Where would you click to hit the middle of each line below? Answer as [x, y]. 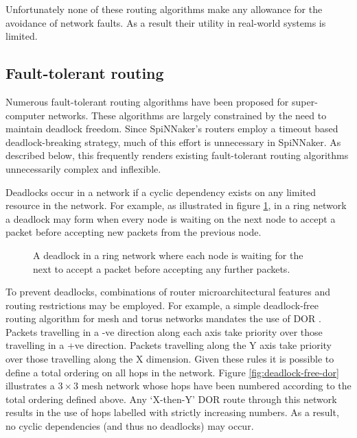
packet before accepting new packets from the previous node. [134, 232]
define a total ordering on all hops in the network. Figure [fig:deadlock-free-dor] [172, 372]
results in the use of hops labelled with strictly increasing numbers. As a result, [172, 412]
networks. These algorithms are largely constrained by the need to [187, 115]
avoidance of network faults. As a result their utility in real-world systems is [166, 22]
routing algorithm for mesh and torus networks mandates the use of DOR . [163, 318]
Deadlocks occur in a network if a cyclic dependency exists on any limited [161, 192]
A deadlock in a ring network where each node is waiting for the [168, 255]
